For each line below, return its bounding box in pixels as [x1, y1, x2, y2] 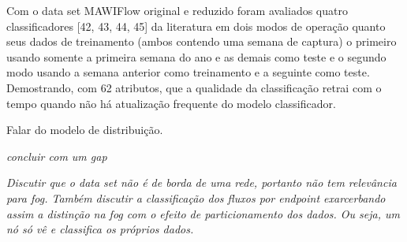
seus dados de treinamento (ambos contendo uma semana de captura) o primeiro [6, 33, 397, 50]
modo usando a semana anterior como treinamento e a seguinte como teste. [6, 64, 370, 80]
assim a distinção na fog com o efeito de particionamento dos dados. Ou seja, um [6, 205, 401, 222]
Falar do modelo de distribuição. [6, 121, 163, 138]
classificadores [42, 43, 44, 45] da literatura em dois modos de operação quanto [6, 17, 386, 34]
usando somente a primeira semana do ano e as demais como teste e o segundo [6, 48, 386, 65]
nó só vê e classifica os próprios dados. [6, 221, 194, 237]
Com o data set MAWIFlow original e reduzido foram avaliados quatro [6, 2, 348, 18]
